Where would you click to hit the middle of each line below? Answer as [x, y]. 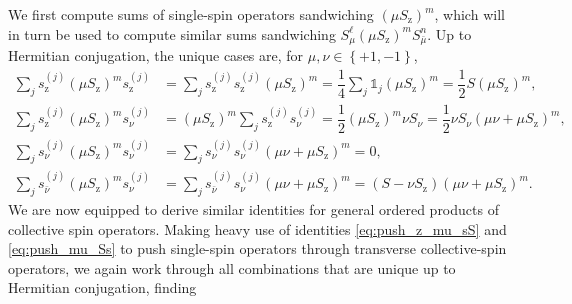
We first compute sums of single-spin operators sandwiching [191, 14]
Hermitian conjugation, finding [102, 287]
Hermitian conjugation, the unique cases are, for [156, 55]
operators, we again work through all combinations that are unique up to [232, 267]
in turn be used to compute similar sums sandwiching [172, 33]
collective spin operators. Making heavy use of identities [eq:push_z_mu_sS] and [257, 228]
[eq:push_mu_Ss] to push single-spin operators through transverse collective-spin [257, 248]
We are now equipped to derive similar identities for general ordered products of [253, 209]
